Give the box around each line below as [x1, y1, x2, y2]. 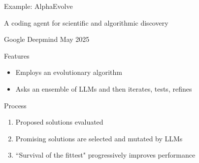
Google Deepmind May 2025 [4, 34, 90, 44]
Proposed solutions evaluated [15, 117, 103, 127]
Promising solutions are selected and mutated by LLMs [15, 133, 183, 143]
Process [4, 100, 27, 110]
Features [4, 50, 30, 61]
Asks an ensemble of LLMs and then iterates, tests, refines [15, 83, 192, 94]
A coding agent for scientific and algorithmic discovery [4, 17, 168, 28]
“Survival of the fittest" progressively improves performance [15, 150, 196, 160]
